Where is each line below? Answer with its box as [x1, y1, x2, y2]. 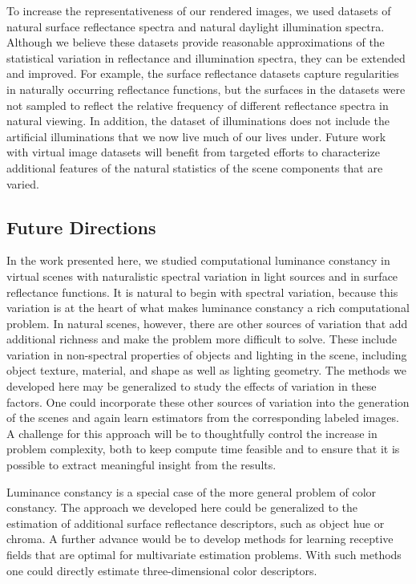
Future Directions [6, 214, 156, 239]
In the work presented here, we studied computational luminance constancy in [6, 252, 390, 269]
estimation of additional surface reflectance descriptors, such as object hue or [6, 514, 385, 531]
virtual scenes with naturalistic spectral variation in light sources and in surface [6, 267, 398, 284]
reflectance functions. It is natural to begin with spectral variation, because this [6, 283, 398, 300]
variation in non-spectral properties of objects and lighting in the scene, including [6, 346, 407, 363]
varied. [6, 175, 39, 192]
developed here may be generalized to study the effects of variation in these [6, 378, 377, 395]
